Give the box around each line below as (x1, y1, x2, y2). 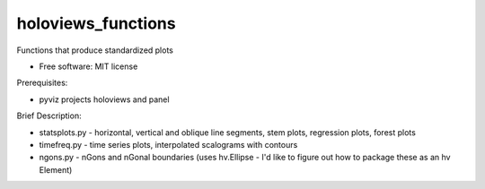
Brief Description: (16, 110, 82, 121)
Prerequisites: (16, 77, 68, 89)
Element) (39, 164, 73, 175)
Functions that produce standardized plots (16, 45, 174, 56)
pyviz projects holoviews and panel (39, 94, 170, 105)
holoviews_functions (16, 13, 176, 33)
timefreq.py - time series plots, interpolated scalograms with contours (39, 139, 298, 150)
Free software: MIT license (39, 61, 138, 72)
